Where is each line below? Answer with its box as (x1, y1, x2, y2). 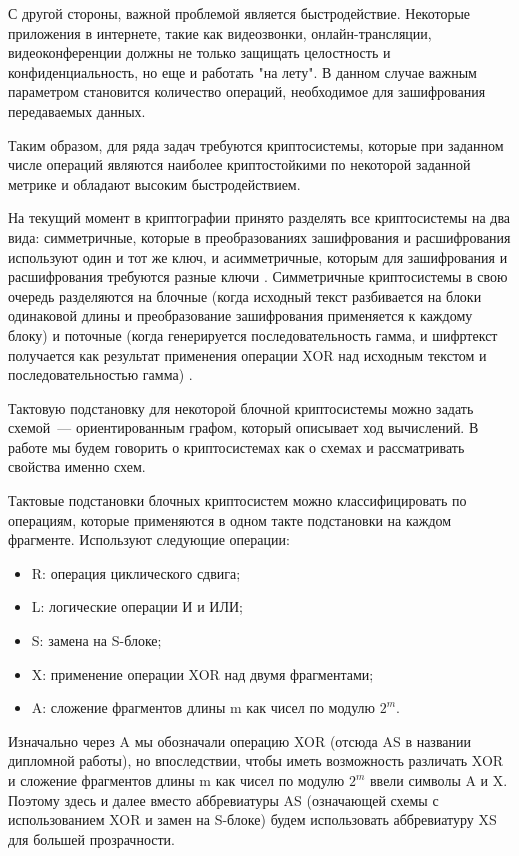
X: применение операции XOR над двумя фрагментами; (31, 663, 374, 684)
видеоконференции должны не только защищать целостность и (8, 42, 391, 63)
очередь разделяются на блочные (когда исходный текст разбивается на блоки (8, 285, 482, 306)
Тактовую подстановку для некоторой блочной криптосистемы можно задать (8, 397, 474, 418)
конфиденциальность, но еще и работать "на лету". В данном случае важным (8, 61, 477, 82)
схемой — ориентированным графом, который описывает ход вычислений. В (8, 417, 479, 438)
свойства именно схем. (8, 456, 146, 477)
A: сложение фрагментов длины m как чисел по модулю (31, 697, 375, 718)
